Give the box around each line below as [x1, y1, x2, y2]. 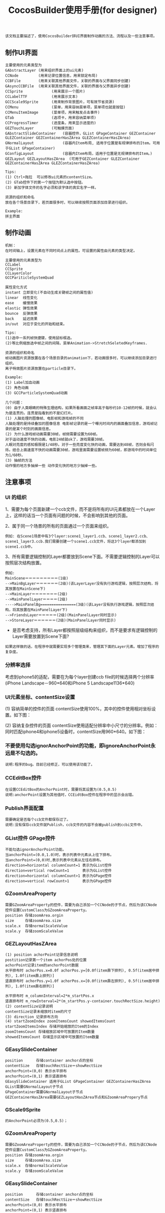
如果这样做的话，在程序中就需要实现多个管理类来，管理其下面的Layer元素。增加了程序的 [5, 644, 159, 649]
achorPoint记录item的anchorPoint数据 [5, 963, 79, 968]
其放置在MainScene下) [5, 586, 46, 591]
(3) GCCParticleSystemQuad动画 [5, 390, 68, 395]
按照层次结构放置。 [5, 560, 44, 566]
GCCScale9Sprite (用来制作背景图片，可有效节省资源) [5, 99, 115, 104]
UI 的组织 [5, 494, 27, 501]
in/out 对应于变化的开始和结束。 [5, 321, 67, 327]
